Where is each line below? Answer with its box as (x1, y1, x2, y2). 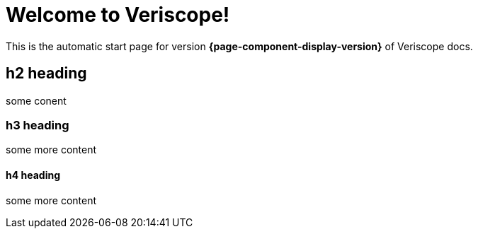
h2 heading (6, 64, 87, 83)
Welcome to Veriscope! (6, 3, 230, 27)
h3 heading (6, 117, 69, 132)
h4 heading (6, 168, 60, 181)
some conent (6, 94, 67, 107)
